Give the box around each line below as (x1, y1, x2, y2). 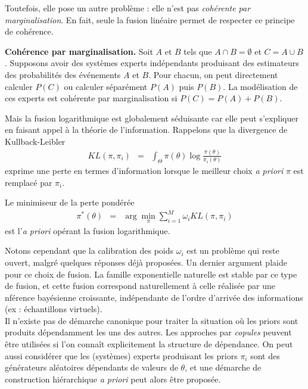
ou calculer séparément (64, 80, 148, 92)
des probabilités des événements (5, 68, 121, 80)
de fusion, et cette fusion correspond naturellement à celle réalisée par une (5, 279, 275, 292)
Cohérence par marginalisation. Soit (5, 45, 153, 57)
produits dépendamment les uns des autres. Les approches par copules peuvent (5, 326, 292, 338)
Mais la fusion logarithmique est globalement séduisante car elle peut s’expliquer (5, 111, 298, 124)
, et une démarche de (185, 361, 262, 374)
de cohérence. (5, 25, 54, 38)
